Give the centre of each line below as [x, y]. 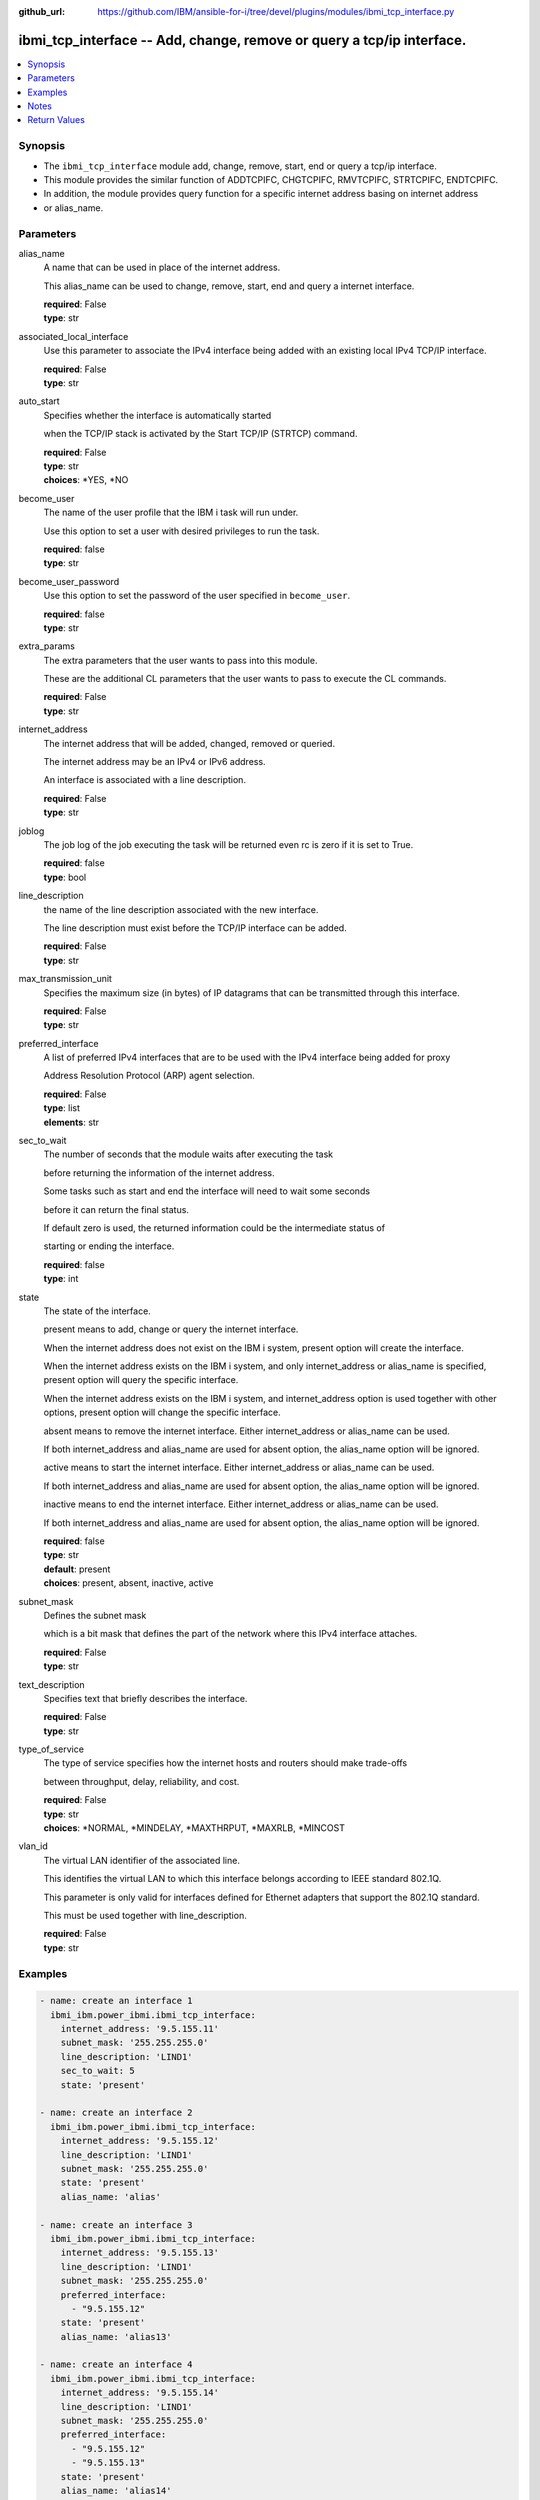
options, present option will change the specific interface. [162, 1412]
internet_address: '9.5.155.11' [140, 2029]
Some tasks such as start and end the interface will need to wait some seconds [206, 1191]
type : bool [65, 877]
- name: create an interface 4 [116, 2364]
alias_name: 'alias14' [116, 2490]
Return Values [56, 120]
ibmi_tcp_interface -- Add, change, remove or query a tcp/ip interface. [242, 40]
